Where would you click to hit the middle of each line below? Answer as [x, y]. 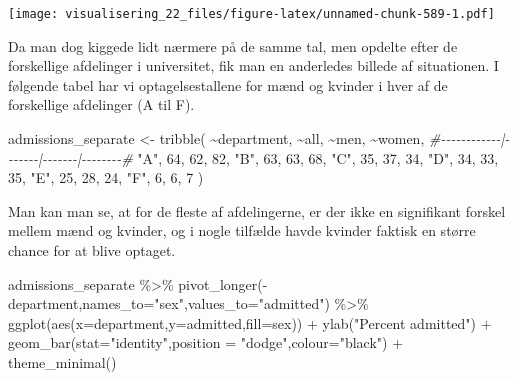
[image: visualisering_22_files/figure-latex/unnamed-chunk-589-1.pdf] [251, 14]
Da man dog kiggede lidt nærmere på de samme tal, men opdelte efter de [233, 45]
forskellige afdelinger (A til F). [101, 104]
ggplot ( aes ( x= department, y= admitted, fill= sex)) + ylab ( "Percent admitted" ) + [250, 322]
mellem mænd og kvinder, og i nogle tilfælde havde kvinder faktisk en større [242, 230]
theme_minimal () [62, 361]
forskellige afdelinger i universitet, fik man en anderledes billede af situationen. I [253, 65]
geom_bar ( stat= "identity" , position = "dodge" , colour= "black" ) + [206, 342]
